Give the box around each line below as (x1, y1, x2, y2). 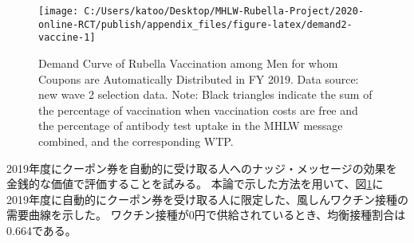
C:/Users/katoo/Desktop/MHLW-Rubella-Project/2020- (84, 6, 365, 17)
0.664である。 (6, 221, 77, 238)
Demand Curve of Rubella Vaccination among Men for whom (38, 54, 338, 71)
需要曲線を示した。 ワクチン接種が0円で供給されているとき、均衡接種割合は (6, 206, 406, 223)
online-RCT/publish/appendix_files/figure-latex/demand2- (38, 18, 353, 30)
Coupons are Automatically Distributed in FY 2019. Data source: (38, 70, 359, 87)
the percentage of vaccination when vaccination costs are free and (38, 101, 358, 118)
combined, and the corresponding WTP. (38, 132, 234, 149)
